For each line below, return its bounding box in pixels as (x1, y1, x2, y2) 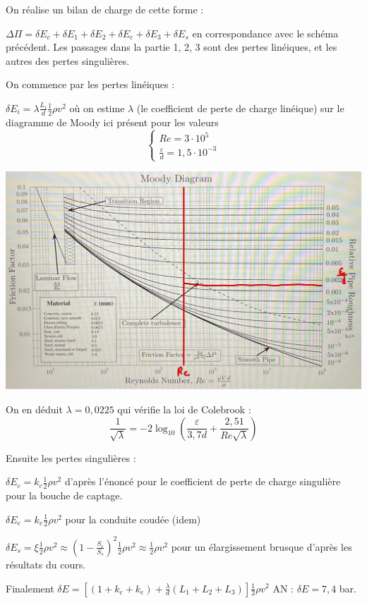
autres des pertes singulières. (6, 53, 130, 68)
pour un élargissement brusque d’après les (171, 539, 352, 554)
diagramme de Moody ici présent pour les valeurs (6, 114, 219, 129)
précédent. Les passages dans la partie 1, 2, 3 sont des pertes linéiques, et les (6, 39, 337, 54)
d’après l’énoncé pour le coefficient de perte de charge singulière (64, 474, 341, 489)
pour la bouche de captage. (6, 487, 123, 502)
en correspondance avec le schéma (192, 25, 339, 40)
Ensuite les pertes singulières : (6, 450, 136, 465)
